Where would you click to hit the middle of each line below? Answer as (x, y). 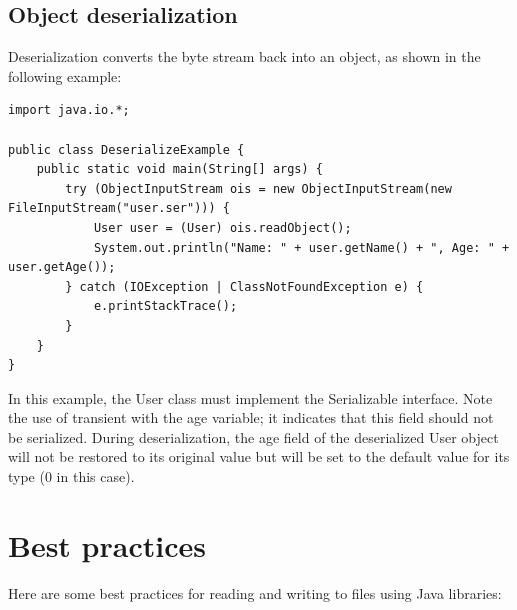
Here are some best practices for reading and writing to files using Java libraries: (255, 592)
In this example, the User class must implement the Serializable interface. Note (250, 397)
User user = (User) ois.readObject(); (222, 227)
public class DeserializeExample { (126, 149)
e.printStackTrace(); (165, 306)
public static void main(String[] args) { (179, 169)
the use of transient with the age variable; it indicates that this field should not (251, 417)
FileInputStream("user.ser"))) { (119, 208)
